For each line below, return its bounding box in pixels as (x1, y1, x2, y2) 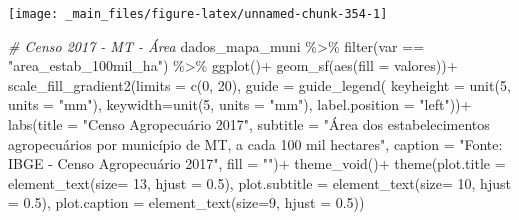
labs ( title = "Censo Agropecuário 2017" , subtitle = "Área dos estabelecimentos (8, 114, 490, 135)
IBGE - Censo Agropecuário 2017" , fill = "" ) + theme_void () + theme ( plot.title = (8, 153, 506, 174)
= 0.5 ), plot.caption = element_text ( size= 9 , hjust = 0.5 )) (8, 192, 365, 213)
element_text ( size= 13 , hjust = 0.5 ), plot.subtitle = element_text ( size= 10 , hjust (8, 172, 511, 193)
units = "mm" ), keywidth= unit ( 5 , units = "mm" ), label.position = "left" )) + (8, 94, 472, 115)
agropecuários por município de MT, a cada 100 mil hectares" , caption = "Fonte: (8, 133, 503, 154)
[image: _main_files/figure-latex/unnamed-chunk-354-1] (8, 7, 388, 21)
